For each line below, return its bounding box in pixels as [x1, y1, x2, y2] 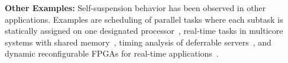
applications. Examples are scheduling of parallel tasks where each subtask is [5, 13, 283, 25]
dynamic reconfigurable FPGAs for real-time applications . [5, 47, 219, 60]
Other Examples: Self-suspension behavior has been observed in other [5, 2, 266, 13]
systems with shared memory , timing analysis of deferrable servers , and [5, 36, 271, 48]
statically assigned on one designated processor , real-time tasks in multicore [5, 24, 283, 37]
